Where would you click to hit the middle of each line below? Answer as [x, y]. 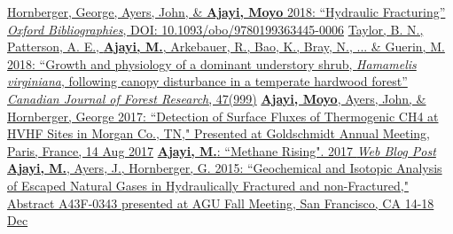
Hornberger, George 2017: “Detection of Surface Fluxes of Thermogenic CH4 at [223, 116]
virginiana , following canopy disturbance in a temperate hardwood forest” [207, 81]
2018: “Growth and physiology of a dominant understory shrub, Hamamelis [212, 63]
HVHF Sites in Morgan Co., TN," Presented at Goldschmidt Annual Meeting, [219, 133]
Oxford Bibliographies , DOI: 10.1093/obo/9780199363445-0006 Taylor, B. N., [215, 29]
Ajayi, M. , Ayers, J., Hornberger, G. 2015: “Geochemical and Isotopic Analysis [225, 168]
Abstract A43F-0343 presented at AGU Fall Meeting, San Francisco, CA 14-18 [221, 203]
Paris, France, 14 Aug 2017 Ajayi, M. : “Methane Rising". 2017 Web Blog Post [222, 150]
